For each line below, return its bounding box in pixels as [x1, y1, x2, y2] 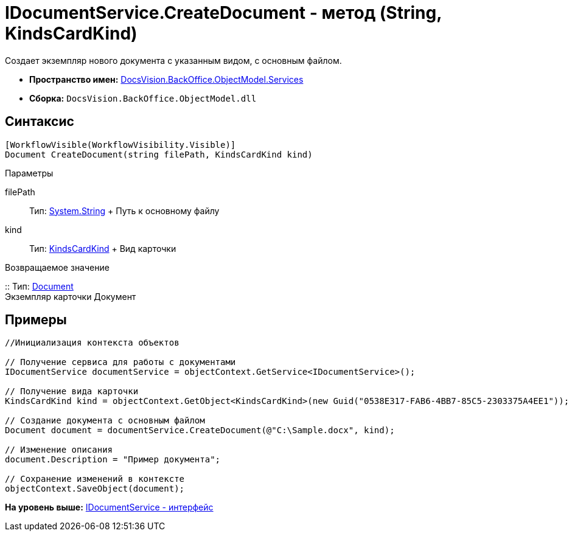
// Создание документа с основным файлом [5, 416, 205, 426]
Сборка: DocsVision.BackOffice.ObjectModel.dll [29, 92, 257, 103]
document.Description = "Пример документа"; [5, 454, 221, 465]
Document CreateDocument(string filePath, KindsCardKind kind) [5, 149, 313, 159]
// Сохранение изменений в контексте [5, 474, 185, 484]
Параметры [5, 167, 54, 178]
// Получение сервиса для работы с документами [5, 357, 236, 367]
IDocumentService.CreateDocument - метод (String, [5, 2, 442, 23]
